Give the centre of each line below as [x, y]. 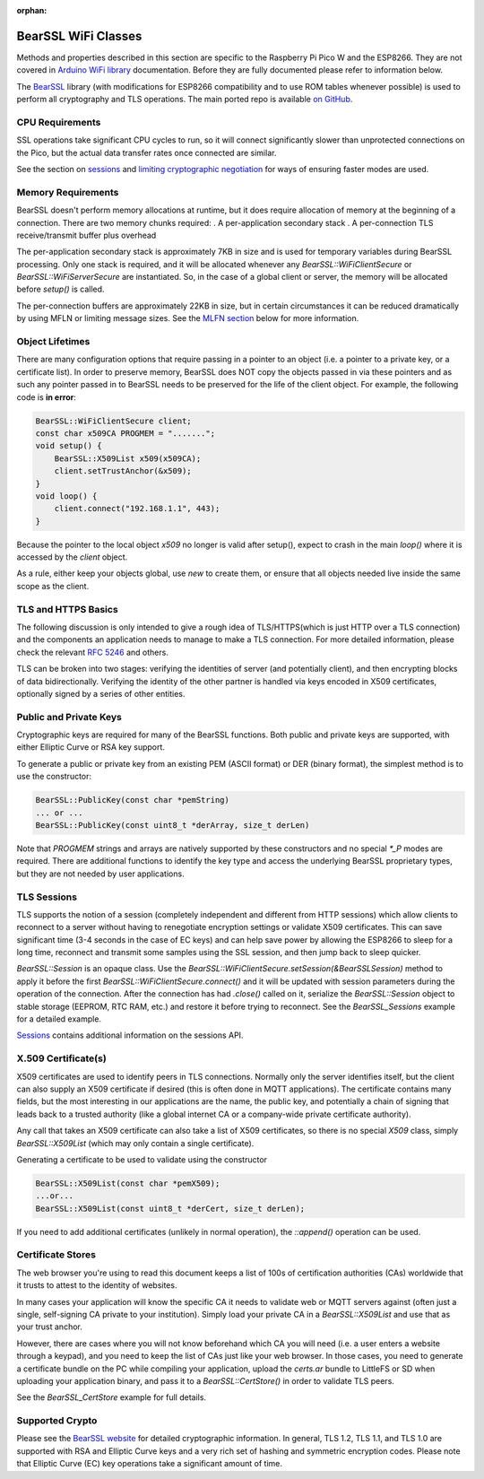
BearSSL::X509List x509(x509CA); [128, 458]
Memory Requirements [68, 192]
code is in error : [46, 397]
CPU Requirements [59, 122]
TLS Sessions [47, 897]
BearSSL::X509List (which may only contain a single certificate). [135, 1143]
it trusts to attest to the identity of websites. [97, 1285]
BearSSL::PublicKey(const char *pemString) [133, 800]
